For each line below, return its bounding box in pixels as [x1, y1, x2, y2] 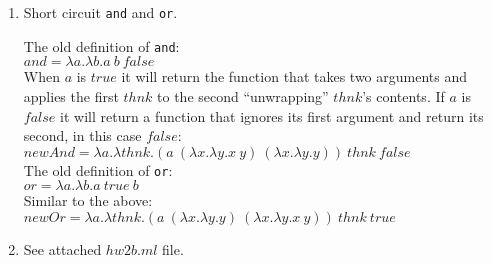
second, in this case [23, 125, 142, 146]
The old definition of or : [23, 159, 173, 180]
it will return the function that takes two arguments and [121, 66, 467, 87]
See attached [23, 238, 102, 259]
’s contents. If [362, 85, 445, 106]
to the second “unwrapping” [157, 85, 329, 106]
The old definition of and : [23, 35, 180, 56]
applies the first [23, 85, 119, 106]
